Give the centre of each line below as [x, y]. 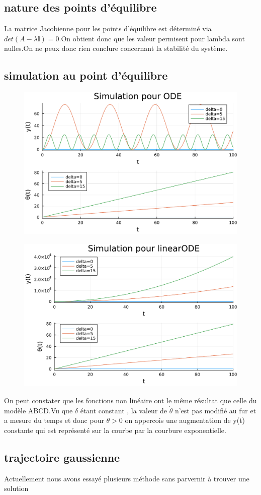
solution [16, 488]
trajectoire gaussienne [62, 457]
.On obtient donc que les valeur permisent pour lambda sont [152, 38]
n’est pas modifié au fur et [215, 410]
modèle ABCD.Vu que [38, 410]
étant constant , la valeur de [124, 410]
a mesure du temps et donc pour [54, 420]
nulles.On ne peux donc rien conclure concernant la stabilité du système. [116, 48]
